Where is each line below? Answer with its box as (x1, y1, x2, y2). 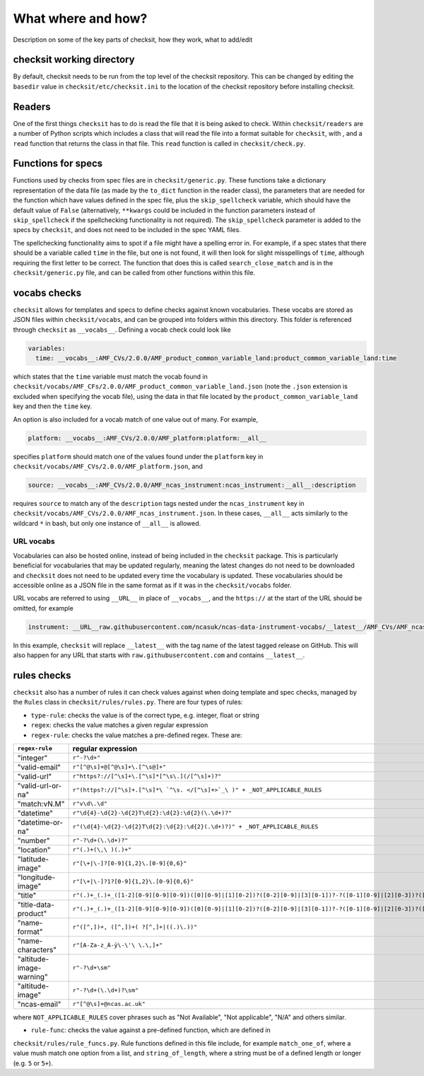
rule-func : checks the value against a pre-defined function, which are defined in (30, 1026, 271, 1034)
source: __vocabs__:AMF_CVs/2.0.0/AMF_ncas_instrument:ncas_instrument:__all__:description (28, 481, 356, 489)
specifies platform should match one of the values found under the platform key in (13, 452, 264, 461)
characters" (17, 944, 57, 954)
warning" (17, 971, 49, 981)
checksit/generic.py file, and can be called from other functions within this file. (13, 268, 256, 277)
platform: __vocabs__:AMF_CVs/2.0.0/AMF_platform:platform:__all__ (28, 434, 267, 442)
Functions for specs (13, 158, 103, 170)
